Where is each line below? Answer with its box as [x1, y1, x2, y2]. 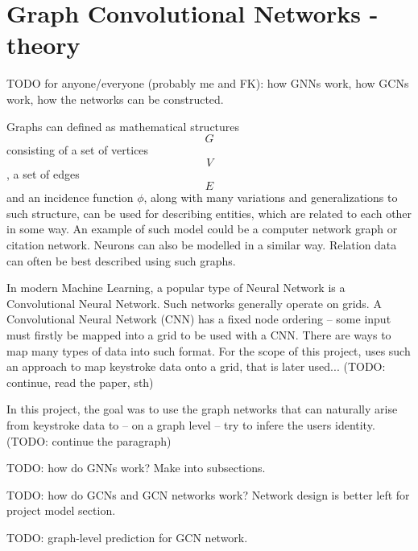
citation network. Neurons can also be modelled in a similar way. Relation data [6, 236, 397, 253]
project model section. [6, 502, 116, 519]
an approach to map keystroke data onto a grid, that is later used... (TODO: [6, 358, 386, 375]
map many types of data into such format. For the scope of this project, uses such [6, 342, 411, 359]
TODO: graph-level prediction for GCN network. [6, 528, 248, 545]
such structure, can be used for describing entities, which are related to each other [6, 204, 412, 221]
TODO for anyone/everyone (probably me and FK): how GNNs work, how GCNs [6, 75, 409, 92]
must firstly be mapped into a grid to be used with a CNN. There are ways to [6, 327, 391, 343]
